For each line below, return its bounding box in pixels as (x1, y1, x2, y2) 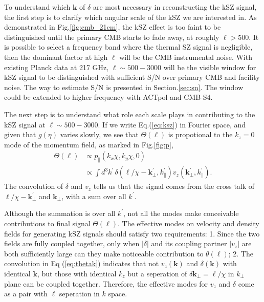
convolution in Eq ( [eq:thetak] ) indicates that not (4, 258, 159, 269)
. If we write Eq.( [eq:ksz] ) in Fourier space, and (98, 119, 246, 130)
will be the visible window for (163, 61, 256, 72)
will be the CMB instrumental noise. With (119, 51, 252, 62)
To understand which (4, 2, 71, 12)
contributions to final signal (4, 218, 91, 228)
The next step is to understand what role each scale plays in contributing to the (4, 109, 255, 119)
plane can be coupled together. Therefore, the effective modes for (4, 278, 208, 289)
